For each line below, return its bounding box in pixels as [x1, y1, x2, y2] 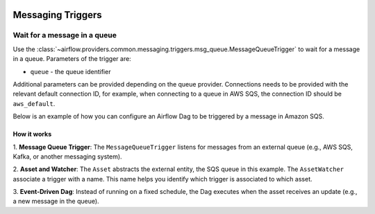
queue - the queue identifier [30, 67, 111, 75]
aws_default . [12, 99, 56, 107]
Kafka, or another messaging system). [12, 152, 122, 161]
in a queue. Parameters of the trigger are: [12, 55, 131, 63]
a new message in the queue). [12, 197, 100, 206]
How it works [12, 130, 52, 139]
